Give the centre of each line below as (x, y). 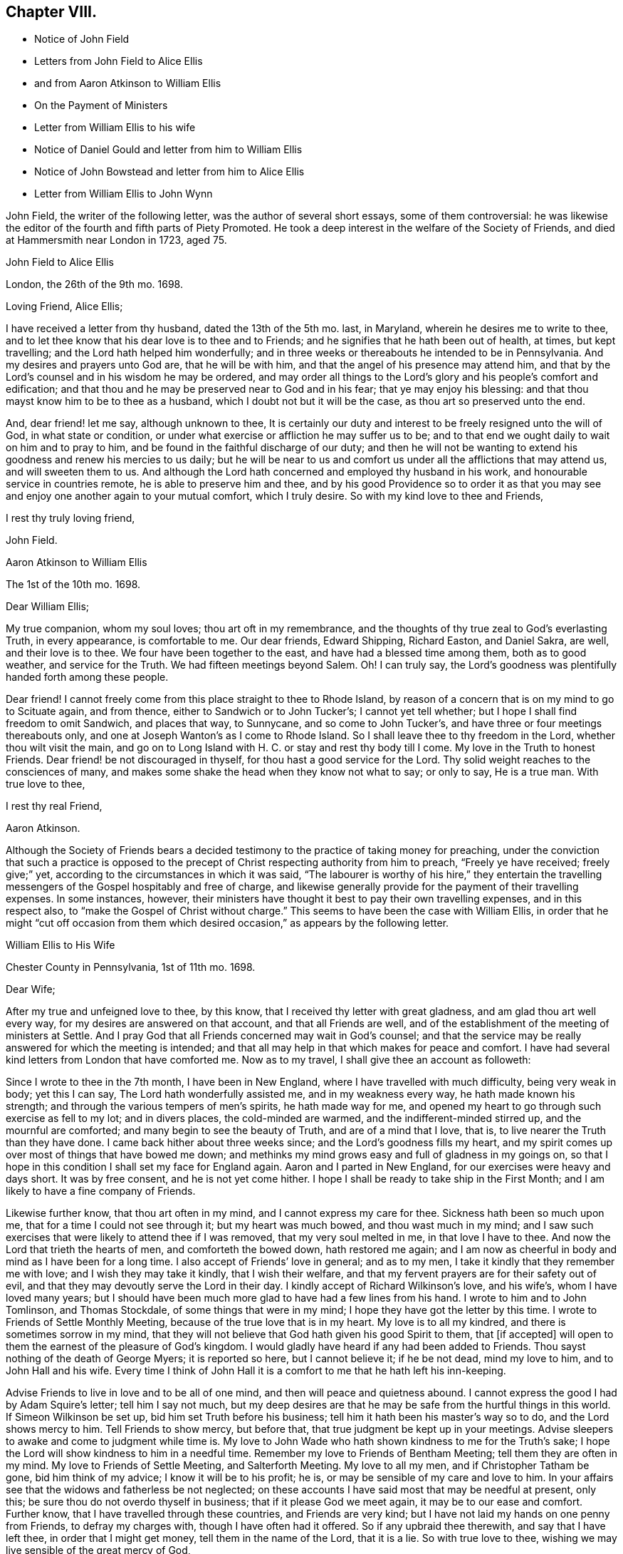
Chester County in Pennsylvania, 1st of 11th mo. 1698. (131, 967)
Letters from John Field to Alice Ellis (119, 61)
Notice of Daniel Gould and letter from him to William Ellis (168, 150)
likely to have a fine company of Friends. (101, 1191)
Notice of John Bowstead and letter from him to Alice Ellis (169, 172)
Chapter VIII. (51, 12)
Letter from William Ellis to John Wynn (124, 194)
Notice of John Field (82, 39)
